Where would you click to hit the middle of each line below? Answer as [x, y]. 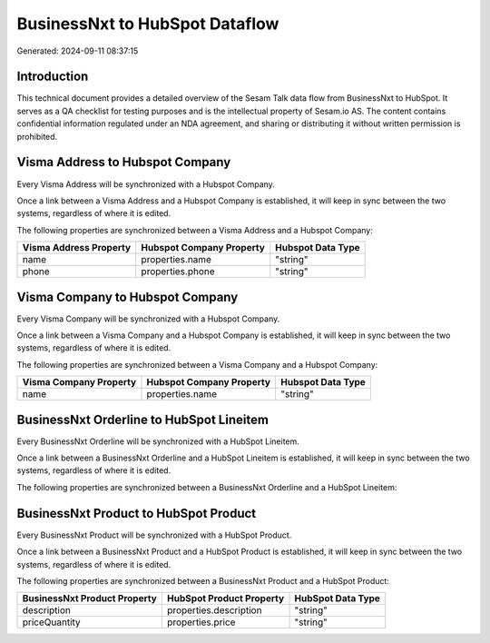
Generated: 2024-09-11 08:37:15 [78, 51]
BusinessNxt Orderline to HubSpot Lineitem [143, 419]
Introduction [53, 77]
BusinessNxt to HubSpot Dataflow [148, 24]
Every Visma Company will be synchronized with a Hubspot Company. [148, 319]
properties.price [201, 622]
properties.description [214, 610]
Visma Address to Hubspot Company [124, 162]
